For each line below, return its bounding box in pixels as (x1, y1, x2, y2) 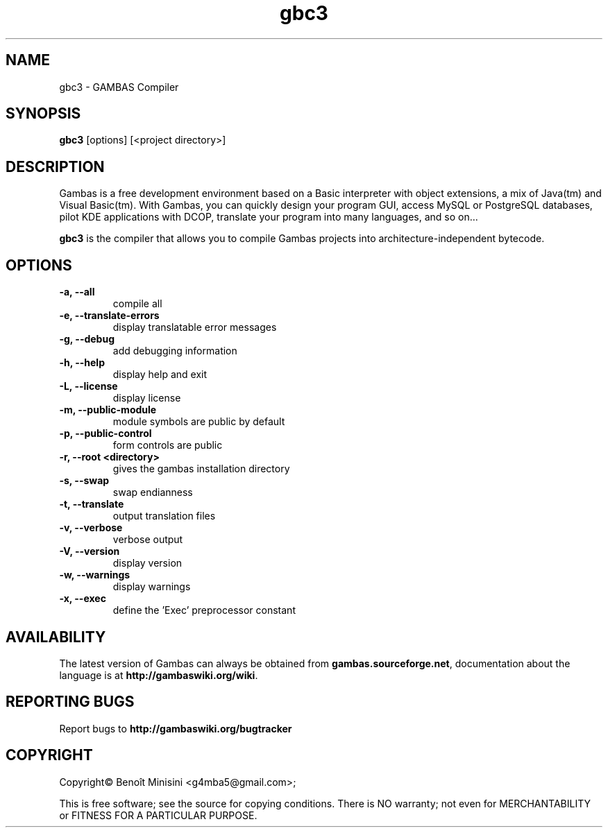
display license (112, 392, 181, 404)
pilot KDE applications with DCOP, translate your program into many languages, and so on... (59, 211, 478, 223)
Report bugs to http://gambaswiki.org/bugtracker (59, 722, 292, 735)
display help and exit (112, 368, 208, 381)
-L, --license (59, 380, 118, 393)
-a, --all (59, 286, 95, 298)
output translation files (112, 510, 216, 522)
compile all (112, 298, 162, 310)
